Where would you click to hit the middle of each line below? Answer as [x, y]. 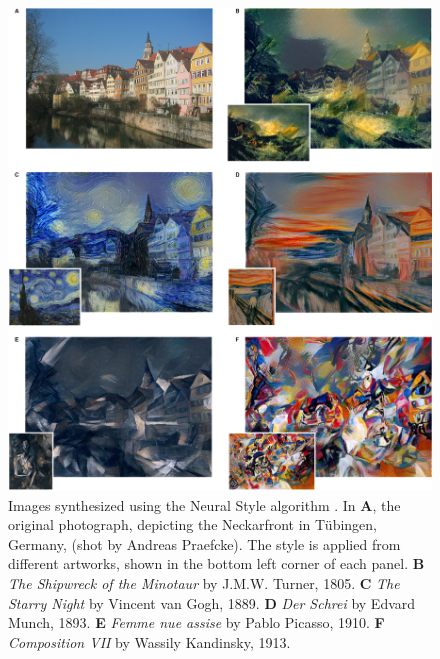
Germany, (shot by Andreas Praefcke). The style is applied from [204, 543]
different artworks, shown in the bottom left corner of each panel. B [216, 563]
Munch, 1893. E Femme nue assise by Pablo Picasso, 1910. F [196, 622]
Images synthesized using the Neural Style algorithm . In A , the [204, 504]
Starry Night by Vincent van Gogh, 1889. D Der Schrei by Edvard [212, 602]
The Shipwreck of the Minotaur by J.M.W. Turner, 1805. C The [204, 582]
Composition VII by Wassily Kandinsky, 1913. [149, 641]
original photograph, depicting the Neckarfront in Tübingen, [192, 524]
